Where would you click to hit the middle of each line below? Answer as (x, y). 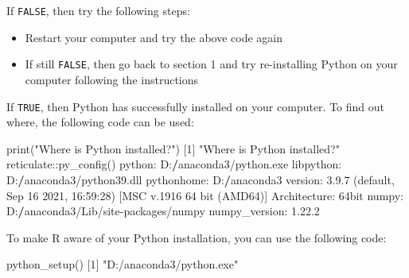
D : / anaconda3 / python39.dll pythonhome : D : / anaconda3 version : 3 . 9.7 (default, (201, 179)
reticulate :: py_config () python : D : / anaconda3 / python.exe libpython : (174, 164)
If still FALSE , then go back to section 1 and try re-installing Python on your (211, 64)
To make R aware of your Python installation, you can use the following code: (197, 237)
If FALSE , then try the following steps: (98, 10)
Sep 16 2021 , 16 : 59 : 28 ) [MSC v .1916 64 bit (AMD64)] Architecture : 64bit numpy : (205, 195)
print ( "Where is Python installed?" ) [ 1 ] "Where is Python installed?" (173, 148)
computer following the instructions (112, 79)
